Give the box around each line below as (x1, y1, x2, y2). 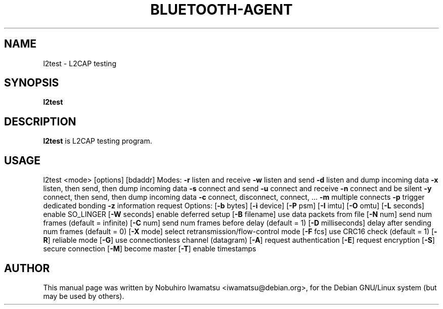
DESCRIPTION (4, 115, 76, 128)
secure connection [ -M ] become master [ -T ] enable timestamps (43, 244, 256, 253)
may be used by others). (43, 291, 124, 300)
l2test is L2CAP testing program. (43, 137, 152, 146)
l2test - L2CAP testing (43, 59, 116, 68)
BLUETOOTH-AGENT (150, 1, 293, 18)
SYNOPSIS (4, 76, 59, 90)
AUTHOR (4, 261, 50, 275)
